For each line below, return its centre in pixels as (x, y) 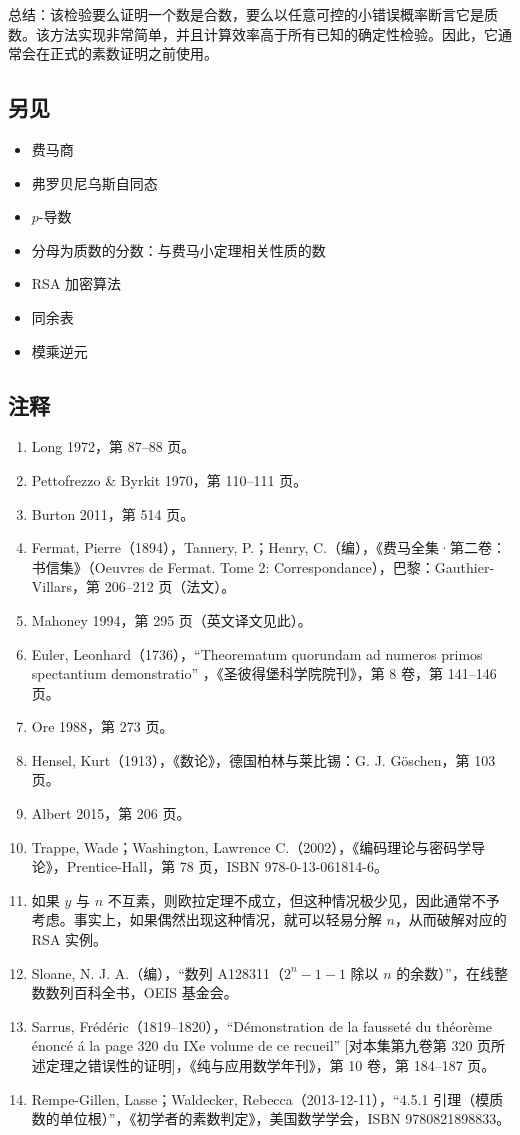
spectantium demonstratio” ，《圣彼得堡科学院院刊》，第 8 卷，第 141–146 (264, 673)
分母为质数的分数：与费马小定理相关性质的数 (178, 249)
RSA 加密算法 (76, 283)
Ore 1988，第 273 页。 (102, 726)
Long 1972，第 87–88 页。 (113, 446)
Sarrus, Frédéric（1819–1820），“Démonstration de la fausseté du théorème (262, 1025)
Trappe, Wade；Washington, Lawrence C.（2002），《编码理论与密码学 (251, 846)
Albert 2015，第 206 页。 (111, 813)
